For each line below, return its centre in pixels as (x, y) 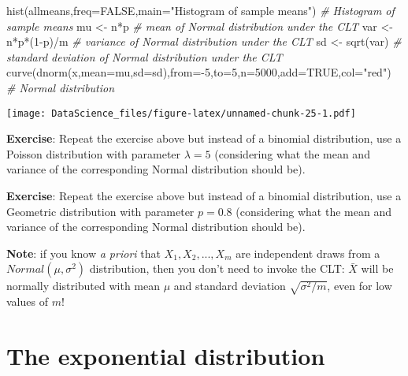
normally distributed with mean (83, 286)
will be (377, 268)
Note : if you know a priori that (83, 253)
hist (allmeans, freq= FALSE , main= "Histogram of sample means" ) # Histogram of (200, 10)
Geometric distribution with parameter (100, 211)
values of (27, 302)
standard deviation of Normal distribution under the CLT (145, 56)
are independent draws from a (308, 253)
